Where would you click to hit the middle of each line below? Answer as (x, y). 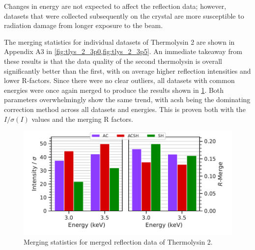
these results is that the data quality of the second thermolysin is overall (113, 61)
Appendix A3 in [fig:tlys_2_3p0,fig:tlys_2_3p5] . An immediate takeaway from (123, 51)
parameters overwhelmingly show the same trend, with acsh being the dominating (127, 99)
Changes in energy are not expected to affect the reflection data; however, (115, 6)
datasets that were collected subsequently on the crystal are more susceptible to (124, 15)
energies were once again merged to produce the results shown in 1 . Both (114, 90)
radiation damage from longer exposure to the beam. (84, 25)
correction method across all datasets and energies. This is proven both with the (125, 109)
